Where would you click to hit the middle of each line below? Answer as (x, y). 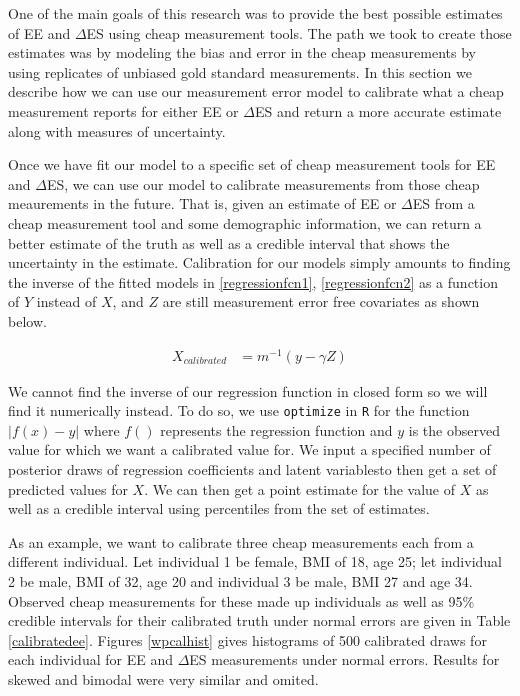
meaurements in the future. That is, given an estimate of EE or (202, 203)
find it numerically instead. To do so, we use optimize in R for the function (239, 410)
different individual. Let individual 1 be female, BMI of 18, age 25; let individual (255, 561)
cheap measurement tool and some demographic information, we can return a (245, 222)
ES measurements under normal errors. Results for (344, 659)
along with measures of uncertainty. (117, 130)
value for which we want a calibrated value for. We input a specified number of (249, 449)
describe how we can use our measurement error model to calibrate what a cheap (256, 91)
